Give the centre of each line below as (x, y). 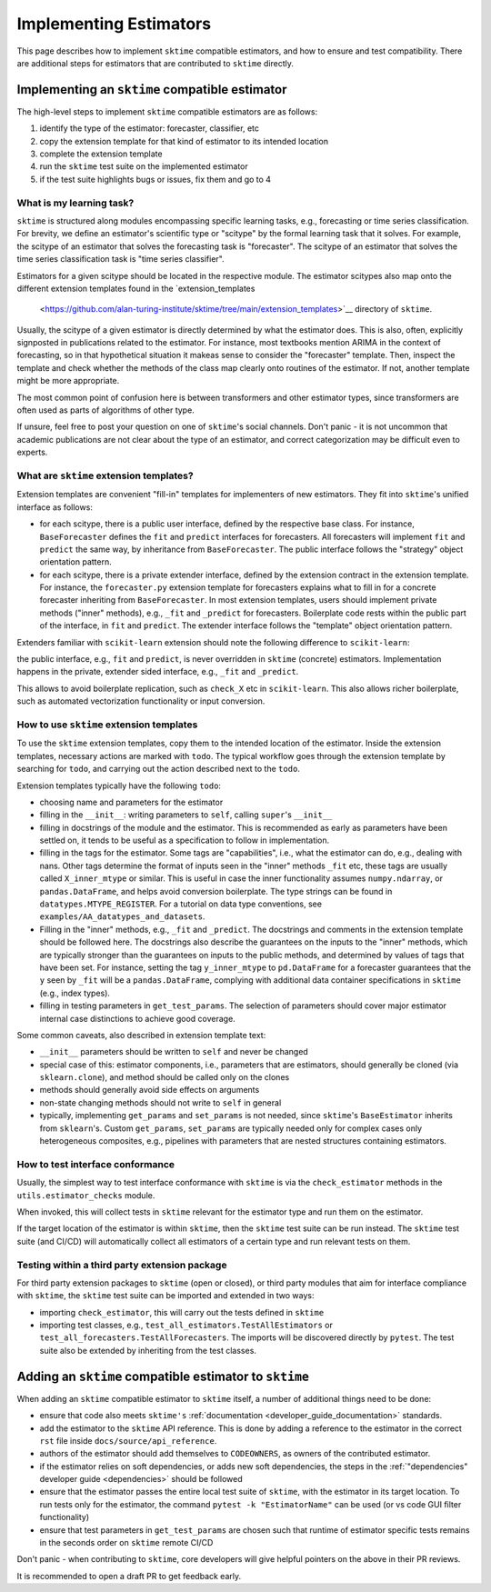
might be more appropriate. (68, 381)
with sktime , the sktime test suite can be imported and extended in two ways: (165, 1296)
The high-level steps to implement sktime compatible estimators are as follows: (167, 111)
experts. (32, 452)
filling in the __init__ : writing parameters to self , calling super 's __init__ (186, 815)
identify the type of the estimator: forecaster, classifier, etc (149, 128)
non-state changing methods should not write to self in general (160, 1102)
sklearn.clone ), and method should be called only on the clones (165, 1077)
